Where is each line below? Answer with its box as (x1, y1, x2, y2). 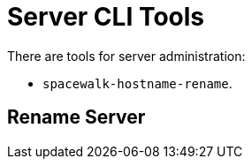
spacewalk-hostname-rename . (42, 75, 233, 91)
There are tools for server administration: (7, 48, 246, 64)
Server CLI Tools (7, 2, 205, 32)
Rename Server (7, 106, 146, 129)
